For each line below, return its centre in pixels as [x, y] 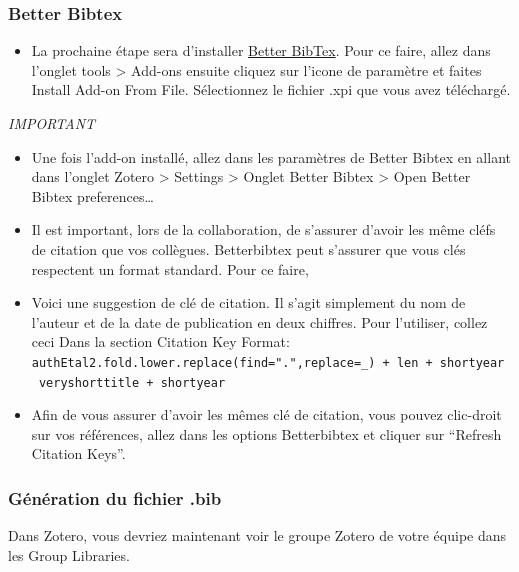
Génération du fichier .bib [115, 497]
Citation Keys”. [78, 453]
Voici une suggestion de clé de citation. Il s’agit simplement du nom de [248, 302]
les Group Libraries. [69, 554]
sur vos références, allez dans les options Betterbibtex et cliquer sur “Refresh [266, 433]
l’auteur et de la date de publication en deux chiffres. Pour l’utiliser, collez [259, 321]
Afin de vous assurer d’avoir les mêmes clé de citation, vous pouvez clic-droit [266, 414]
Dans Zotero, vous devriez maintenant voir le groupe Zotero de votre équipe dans [257, 535]
